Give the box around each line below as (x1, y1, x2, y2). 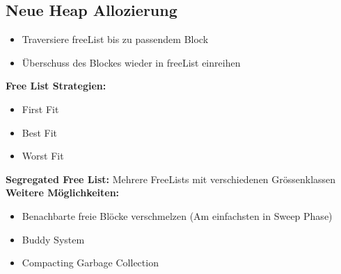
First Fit (22, 101, 59, 116)
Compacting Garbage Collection (22, 255, 159, 270)
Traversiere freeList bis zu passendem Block (22, 32, 209, 46)
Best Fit (22, 125, 58, 139)
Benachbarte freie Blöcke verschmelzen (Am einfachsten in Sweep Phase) (22, 208, 333, 223)
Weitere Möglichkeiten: (6, 185, 120, 200)
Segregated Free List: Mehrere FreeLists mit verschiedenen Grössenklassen (6, 171, 336, 186)
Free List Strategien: (6, 78, 106, 93)
